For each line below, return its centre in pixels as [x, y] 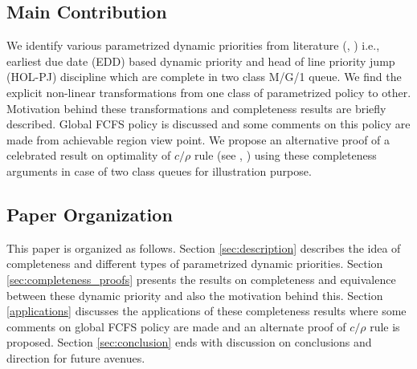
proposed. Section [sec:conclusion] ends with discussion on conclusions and [189, 342]
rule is [385, 326]
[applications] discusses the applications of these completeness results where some [206, 311]
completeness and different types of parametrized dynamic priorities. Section [195, 264]
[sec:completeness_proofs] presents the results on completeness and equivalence [201, 279]
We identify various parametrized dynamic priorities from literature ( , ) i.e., [193, 45]
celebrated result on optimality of [89, 155]
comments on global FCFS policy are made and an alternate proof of [176, 326]
